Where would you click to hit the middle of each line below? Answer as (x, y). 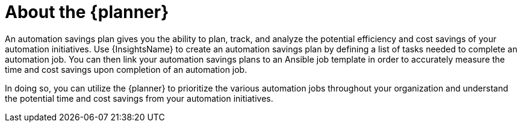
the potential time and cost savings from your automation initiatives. (139, 98)
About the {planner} (87, 12)
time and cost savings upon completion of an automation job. (126, 69)
